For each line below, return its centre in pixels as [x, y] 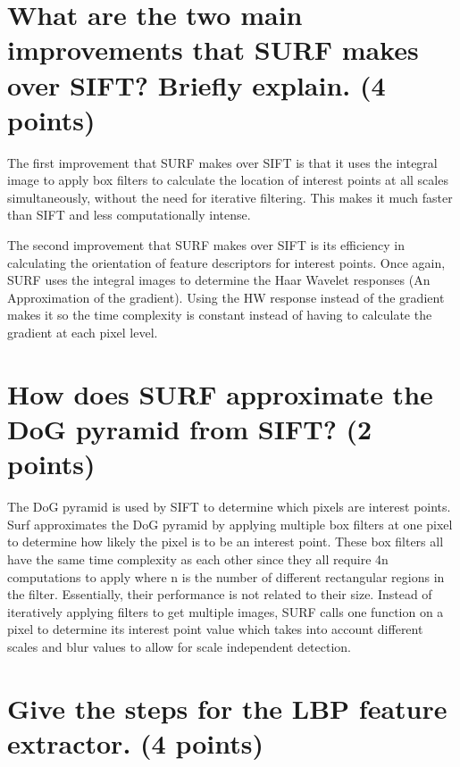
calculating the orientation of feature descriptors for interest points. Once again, [226, 262]
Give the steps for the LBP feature [227, 708]
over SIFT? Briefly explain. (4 [197, 84]
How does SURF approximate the [220, 393]
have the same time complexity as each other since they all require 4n [198, 559]
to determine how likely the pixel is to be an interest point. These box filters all [226, 542]
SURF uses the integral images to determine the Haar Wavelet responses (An [219, 280]
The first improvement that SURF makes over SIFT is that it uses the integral [222, 162]
